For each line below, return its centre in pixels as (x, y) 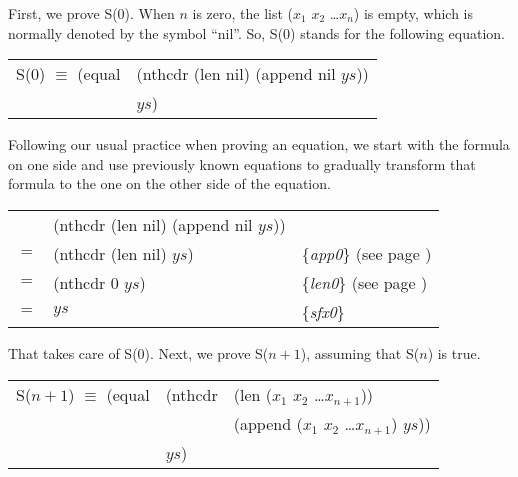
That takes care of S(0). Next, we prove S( (138, 352)
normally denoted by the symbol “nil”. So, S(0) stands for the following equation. (256, 32)
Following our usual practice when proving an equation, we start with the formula (259, 144)
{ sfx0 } (323, 311)
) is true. (454, 352)
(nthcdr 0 (86, 282)
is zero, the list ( (243, 13)
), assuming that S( (360, 352)
